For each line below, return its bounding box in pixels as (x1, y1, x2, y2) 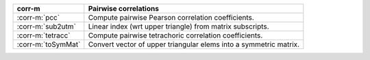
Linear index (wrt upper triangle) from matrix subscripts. (88, 22, 270, 31)
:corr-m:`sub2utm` (16, 22, 77, 31)
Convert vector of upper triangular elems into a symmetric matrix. (88, 40, 300, 49)
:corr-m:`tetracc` (16, 31, 71, 40)
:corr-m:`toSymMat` (16, 40, 81, 49)
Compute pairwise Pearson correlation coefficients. (88, 13, 255, 22)
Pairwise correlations (88, 4, 159, 13)
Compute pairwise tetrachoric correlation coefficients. (88, 31, 263, 40)
